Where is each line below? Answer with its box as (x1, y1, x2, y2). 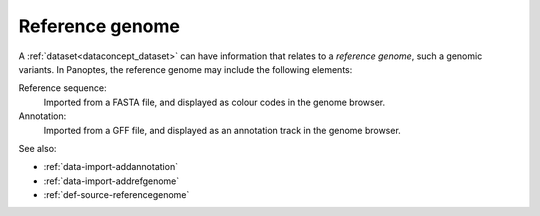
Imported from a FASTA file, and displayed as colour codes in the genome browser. (43, 96, 386, 108)
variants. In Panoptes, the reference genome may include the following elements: (18, 63, 353, 75)
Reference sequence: (18, 82, 107, 94)
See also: (18, 142, 57, 154)
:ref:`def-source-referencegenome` (43, 189, 190, 201)
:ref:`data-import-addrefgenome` (43, 175, 180, 187)
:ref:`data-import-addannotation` (43, 161, 179, 173)
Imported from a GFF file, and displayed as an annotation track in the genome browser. (43, 124, 402, 136)
